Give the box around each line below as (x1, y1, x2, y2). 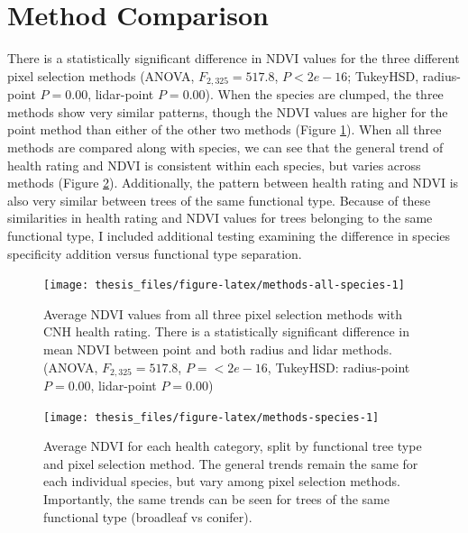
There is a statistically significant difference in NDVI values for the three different (7, 49, 460, 68)
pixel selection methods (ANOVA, (7, 66, 195, 85)
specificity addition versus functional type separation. (7, 244, 302, 262)
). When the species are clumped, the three (205, 85, 444, 104)
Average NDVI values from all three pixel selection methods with (43, 304, 402, 323)
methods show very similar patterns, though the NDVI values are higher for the (7, 102, 448, 121)
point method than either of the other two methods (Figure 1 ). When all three (7, 120, 442, 139)
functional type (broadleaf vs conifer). (43, 507, 252, 526)
